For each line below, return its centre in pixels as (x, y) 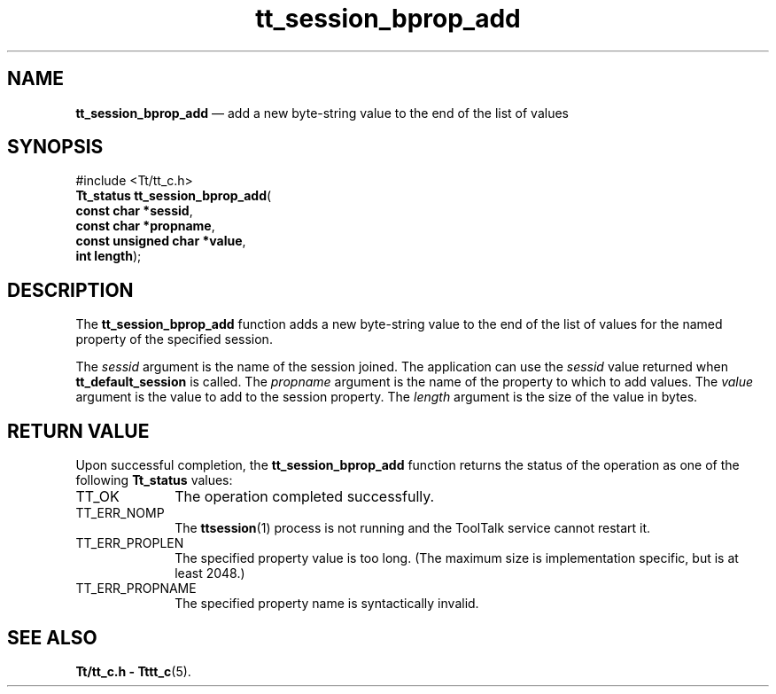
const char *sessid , (134, 211)
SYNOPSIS (55, 147)
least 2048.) (210, 573)
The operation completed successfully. (305, 497)
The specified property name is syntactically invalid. (327, 604)
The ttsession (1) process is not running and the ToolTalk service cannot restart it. (413, 528)
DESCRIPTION (70, 290)
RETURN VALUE (78, 431)
